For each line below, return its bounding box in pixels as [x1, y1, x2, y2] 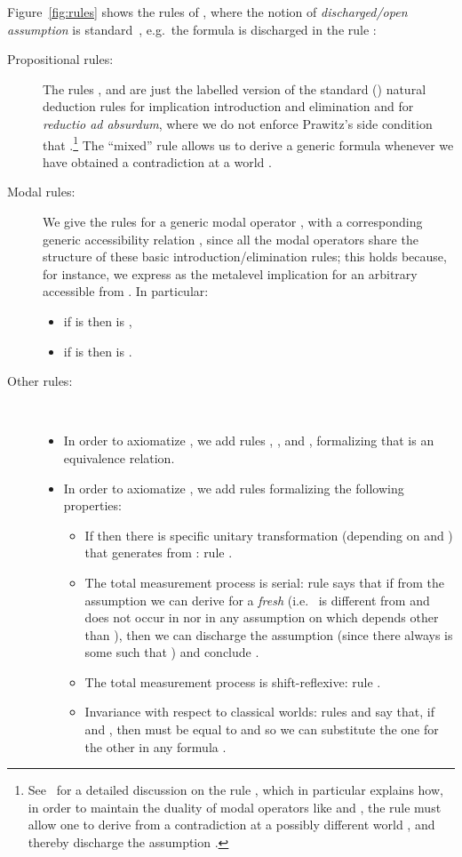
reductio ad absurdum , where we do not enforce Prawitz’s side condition [43, 114, 433, 132]
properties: [63, 496, 122, 515]
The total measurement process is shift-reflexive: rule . [84, 672, 381, 691]
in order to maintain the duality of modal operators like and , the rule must [28, 797, 442, 816]
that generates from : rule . [84, 543, 233, 562]
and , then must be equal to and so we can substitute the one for [84, 720, 439, 739]
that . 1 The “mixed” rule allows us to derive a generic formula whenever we [43, 132, 454, 154]
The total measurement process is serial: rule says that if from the [84, 573, 444, 591]
